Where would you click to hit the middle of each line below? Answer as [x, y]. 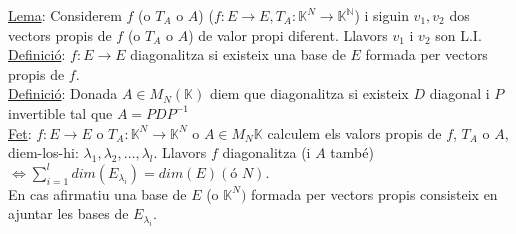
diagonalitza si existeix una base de [238, 54]
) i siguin [381, 15]
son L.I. [458, 34]
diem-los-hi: [43, 152]
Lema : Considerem [65, 15]
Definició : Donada [63, 93]
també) [352, 152]
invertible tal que [60, 112]
